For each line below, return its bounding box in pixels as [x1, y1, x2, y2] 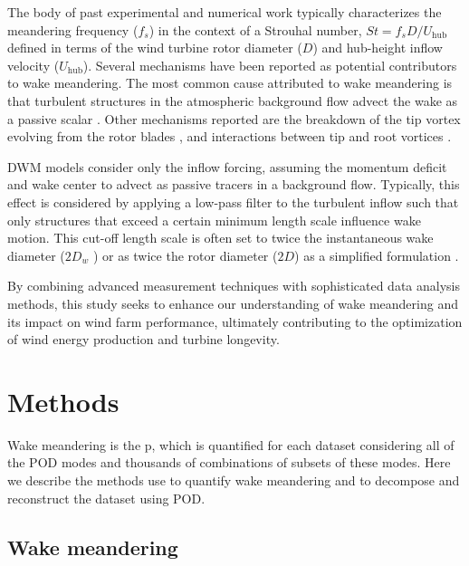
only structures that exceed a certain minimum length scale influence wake [7, 210, 421, 229]
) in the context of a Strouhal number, [148, 20, 362, 39]
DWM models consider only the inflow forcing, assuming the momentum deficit [7, 157, 447, 176]
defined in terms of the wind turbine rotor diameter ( [7, 38, 302, 57]
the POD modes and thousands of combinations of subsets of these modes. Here [7, 453, 451, 472]
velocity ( [7, 55, 60, 74]
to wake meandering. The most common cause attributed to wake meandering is [7, 73, 453, 92]
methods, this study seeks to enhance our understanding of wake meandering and [7, 293, 458, 312]
